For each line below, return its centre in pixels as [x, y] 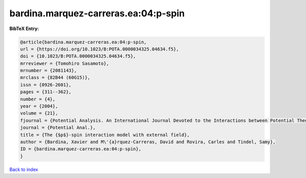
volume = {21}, [39, 113]
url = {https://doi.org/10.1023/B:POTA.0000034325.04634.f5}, [99, 49]
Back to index [24, 169]
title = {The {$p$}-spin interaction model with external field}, [105, 135]
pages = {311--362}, [46, 92]
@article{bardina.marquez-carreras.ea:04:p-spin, [83, 42]
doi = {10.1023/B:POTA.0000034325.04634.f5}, [78, 56]
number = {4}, [38, 99]
